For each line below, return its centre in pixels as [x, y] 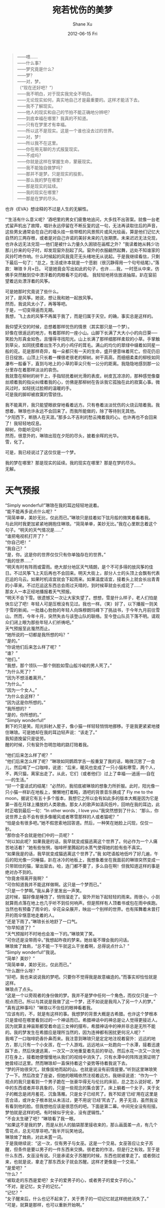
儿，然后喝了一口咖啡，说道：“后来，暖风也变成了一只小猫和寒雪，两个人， [82, 767]
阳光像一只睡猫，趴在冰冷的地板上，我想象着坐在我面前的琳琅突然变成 [84, 860]
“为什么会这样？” [22, 696]
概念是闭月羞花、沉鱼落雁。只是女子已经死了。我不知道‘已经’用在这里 [83, 1094]
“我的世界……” [19, 560]
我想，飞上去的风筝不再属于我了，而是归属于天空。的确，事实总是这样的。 [80, 316]
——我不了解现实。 [37, 106]
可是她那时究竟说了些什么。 [33, 291]
